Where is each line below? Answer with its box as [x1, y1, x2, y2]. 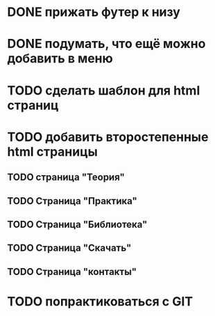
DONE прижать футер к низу [7, 4, 180, 20]
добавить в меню [7, 51, 113, 67]
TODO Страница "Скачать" [7, 242, 132, 254]
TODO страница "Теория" [7, 172, 125, 183]
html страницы [7, 144, 98, 160]
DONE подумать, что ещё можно [7, 36, 206, 52]
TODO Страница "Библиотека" [7, 218, 148, 230]
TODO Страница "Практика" [7, 195, 137, 207]
